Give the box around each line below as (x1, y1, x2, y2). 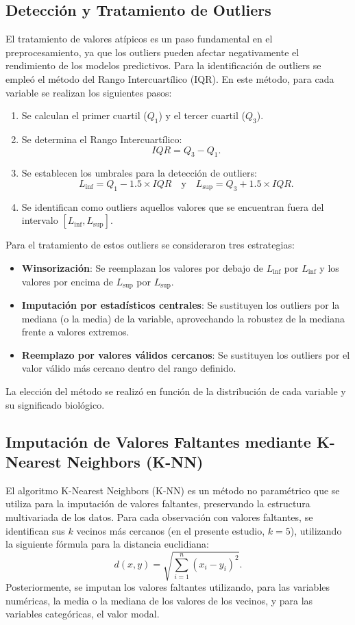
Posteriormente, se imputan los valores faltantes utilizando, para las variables (5, 580, 330, 594)
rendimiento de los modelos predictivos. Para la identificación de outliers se (5, 58, 321, 73)
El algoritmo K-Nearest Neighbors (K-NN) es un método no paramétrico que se (5, 483, 340, 497)
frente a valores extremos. (21, 324, 130, 339)
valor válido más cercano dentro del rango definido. (21, 361, 236, 375)
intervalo (21, 213, 58, 227)
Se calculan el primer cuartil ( (21, 108, 147, 123)
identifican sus (5, 523, 65, 537)
